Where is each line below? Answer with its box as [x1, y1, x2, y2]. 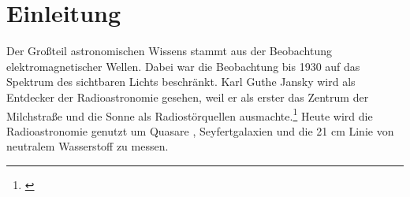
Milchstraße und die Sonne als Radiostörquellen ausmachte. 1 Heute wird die [6, 105, 373, 124]
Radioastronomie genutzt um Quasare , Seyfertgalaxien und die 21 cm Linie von [6, 122, 394, 139]
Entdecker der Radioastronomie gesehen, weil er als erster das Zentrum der [6, 88, 369, 105]
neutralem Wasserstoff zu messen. [6, 138, 169, 154]
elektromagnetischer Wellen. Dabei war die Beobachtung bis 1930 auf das [6, 58, 360, 74]
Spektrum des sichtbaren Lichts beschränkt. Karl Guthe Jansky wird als [6, 73, 356, 90]
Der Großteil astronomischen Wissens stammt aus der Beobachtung [6, 43, 332, 59]
